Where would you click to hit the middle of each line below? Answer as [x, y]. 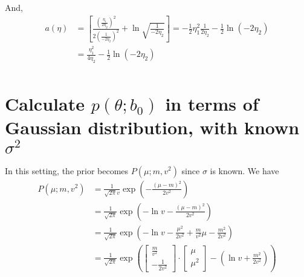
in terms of [212, 104]
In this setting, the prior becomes [67, 170]
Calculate [45, 104]
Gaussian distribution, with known [152, 127]
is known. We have [244, 170]
